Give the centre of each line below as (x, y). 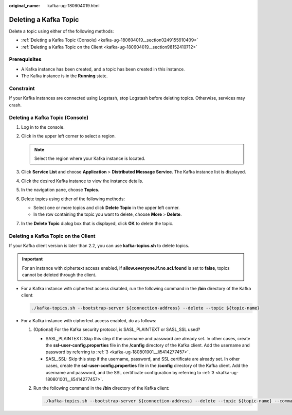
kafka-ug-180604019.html (73, 6)
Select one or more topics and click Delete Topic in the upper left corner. (107, 208)
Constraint (22, 88)
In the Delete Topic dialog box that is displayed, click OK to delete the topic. (97, 223)
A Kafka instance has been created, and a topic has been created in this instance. (103, 69)
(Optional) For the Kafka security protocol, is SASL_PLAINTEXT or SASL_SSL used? (117, 329)
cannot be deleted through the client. (59, 275)
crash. (15, 105)
